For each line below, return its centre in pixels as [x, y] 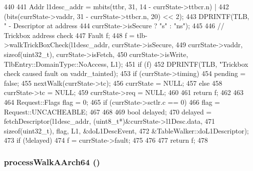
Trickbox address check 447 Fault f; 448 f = [69, 35]
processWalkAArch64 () [52, 161]
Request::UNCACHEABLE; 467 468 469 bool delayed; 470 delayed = [108, 111]
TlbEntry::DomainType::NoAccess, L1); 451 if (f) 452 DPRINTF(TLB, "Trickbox [126, 64]
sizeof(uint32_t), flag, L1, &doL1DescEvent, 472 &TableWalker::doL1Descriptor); [126, 130]
